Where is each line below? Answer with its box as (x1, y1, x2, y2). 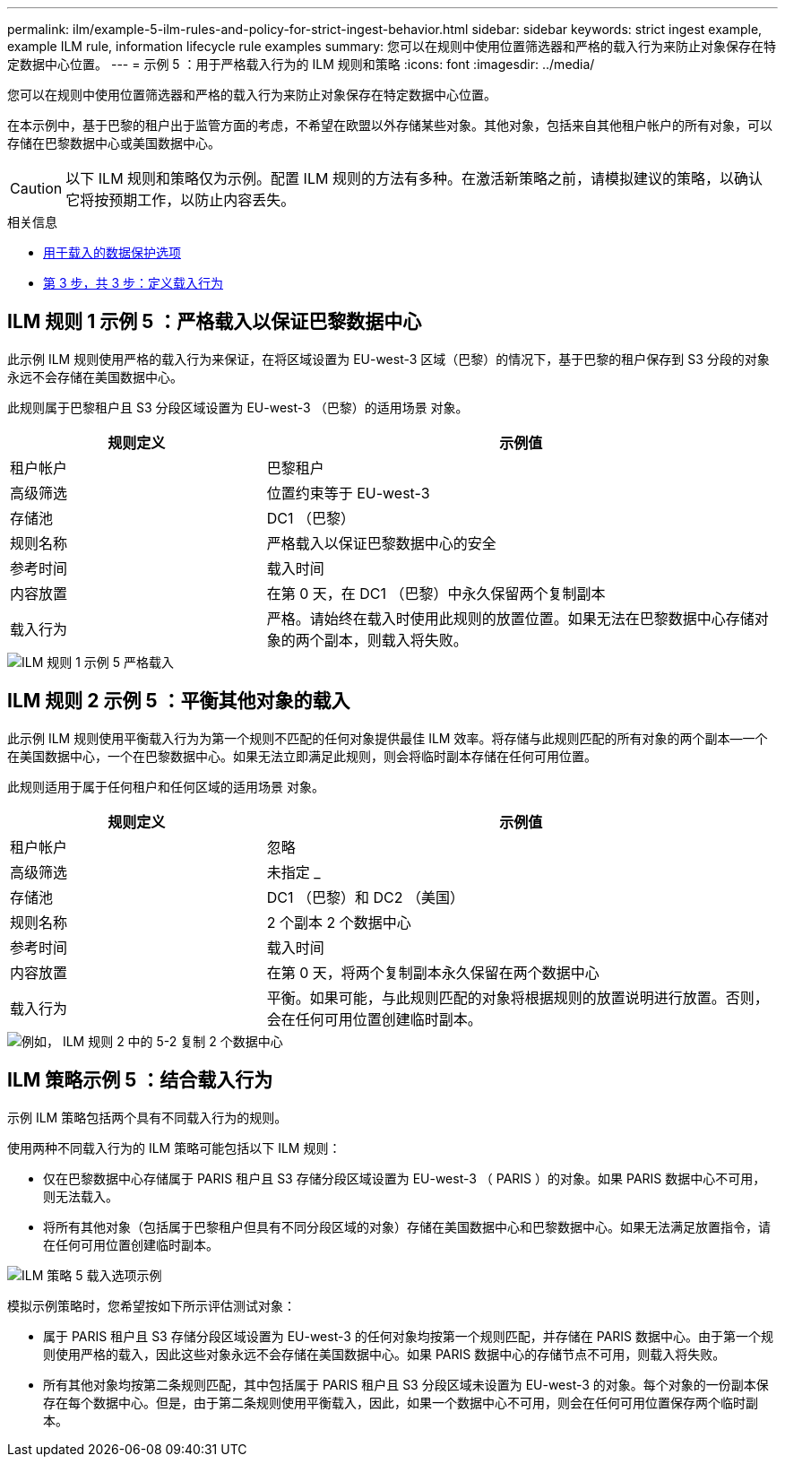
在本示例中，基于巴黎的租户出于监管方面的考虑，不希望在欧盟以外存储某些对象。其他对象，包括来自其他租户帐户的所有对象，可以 (7, 117, 772, 133)
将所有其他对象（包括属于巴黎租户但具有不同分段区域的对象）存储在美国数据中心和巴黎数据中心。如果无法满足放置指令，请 (43, 1218, 771, 1234)
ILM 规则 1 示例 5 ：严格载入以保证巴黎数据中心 (7, 310, 422, 334)
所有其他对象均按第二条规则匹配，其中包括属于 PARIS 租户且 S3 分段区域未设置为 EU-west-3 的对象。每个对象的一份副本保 (43, 1376, 769, 1392)
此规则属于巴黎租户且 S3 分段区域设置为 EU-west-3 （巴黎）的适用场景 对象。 (7, 399, 469, 415)
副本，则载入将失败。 (323, 630, 468, 649)
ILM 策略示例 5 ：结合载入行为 (7, 1069, 273, 1092)
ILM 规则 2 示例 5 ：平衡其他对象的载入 (7, 689, 350, 713)
